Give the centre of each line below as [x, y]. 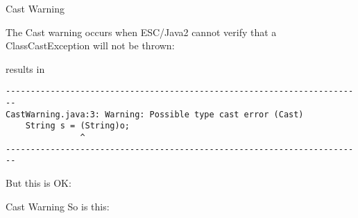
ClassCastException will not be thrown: [90, 45]
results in [25, 68]
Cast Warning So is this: [58, 206]
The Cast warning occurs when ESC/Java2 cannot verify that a [141, 32]
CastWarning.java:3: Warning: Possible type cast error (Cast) [155, 114]
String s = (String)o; [77, 126]
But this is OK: [39, 182]
